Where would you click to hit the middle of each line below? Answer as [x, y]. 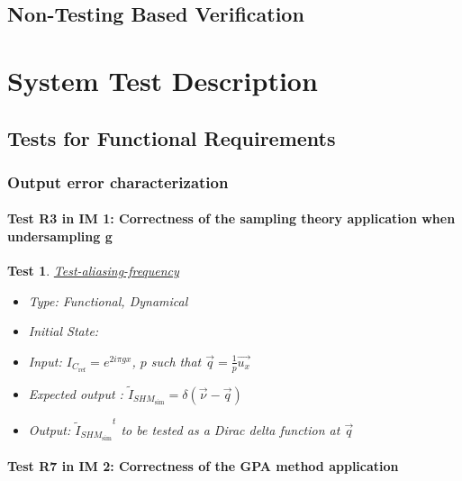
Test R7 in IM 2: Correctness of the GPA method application [203, 466]
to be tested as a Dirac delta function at [231, 429]
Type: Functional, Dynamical [108, 300]
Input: [45, 361]
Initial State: [63, 331]
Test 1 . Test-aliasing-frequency [93, 271]
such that [176, 361]
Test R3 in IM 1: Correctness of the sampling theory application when [231, 218]
